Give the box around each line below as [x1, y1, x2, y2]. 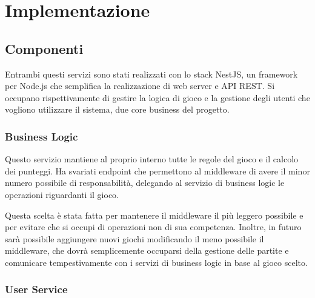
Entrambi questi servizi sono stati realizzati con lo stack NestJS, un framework [5, 67, 298, 80]
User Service [5, 282, 68, 297]
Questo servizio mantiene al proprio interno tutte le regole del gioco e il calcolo [5, 153, 299, 165]
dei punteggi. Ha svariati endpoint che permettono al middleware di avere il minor [5, 164, 310, 177]
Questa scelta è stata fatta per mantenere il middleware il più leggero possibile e [5, 208, 303, 221]
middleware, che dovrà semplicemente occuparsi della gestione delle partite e [5, 244, 289, 257]
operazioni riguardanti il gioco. [5, 188, 119, 200]
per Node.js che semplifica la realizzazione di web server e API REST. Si [5, 79, 275, 92]
